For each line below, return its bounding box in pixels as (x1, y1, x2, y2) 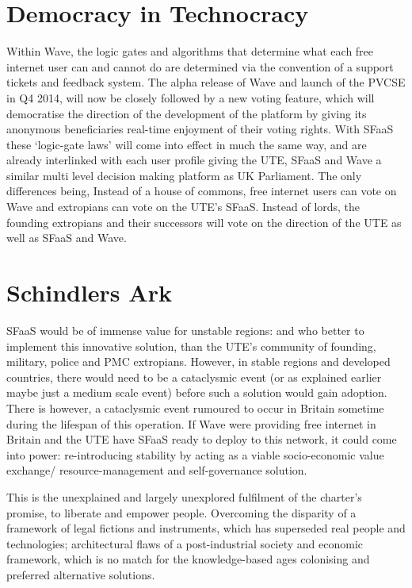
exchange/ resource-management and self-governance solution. (6, 462, 307, 478)
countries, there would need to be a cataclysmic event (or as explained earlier (6, 368, 382, 385)
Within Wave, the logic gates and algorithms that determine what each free (6, 43, 374, 60)
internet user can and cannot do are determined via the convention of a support (6, 58, 394, 75)
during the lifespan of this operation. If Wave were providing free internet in (6, 415, 376, 432)
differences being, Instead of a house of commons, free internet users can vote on (6, 183, 397, 199)
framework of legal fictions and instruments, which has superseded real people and (6, 520, 406, 536)
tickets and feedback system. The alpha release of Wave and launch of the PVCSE (6, 74, 406, 90)
